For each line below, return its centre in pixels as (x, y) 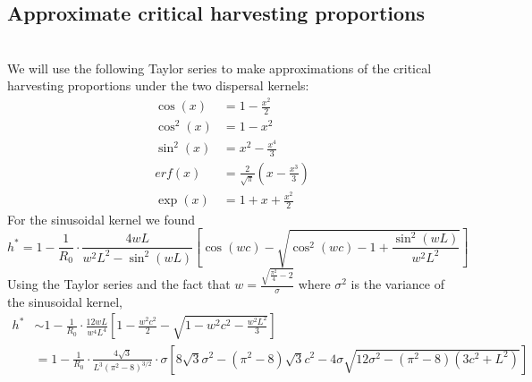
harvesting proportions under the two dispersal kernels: (158, 85)
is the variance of (397, 284)
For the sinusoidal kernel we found (101, 219)
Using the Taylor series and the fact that (119, 284)
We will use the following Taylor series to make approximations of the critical (220, 68)
